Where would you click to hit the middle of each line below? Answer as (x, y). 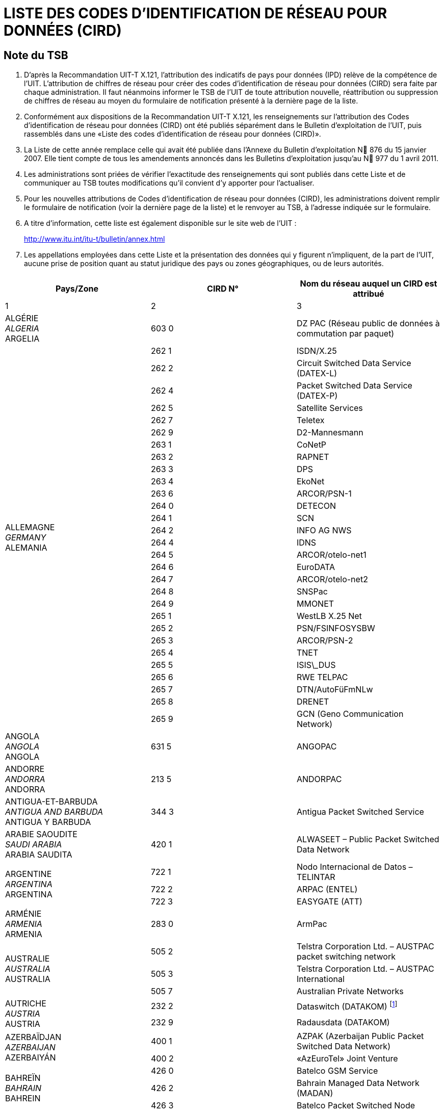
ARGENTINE (29, 874)
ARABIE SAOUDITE (41, 834)
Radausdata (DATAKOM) (343, 1022)
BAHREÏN (23, 1078)
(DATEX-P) (317, 395)
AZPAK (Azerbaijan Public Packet (360, 1036)
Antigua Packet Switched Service (360, 811)
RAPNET (313, 457)
